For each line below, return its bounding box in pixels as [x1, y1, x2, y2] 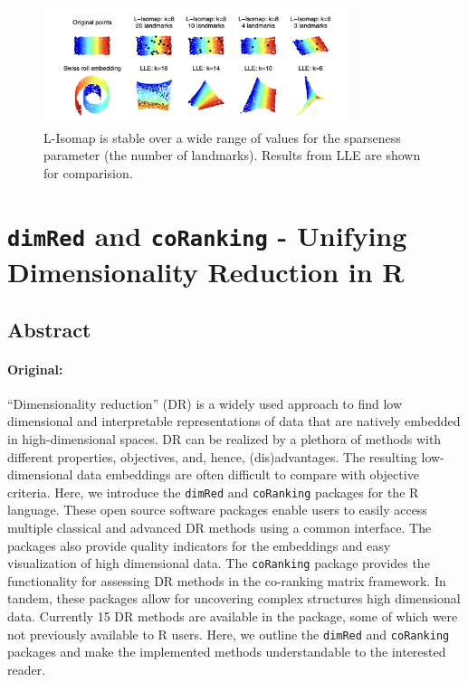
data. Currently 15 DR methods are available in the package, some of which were [7, 607, 458, 626]
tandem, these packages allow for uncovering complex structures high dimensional [7, 589, 461, 608]
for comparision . [43, 163, 133, 182]
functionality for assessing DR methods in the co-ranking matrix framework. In [7, 571, 446, 590]
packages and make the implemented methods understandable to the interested [7, 642, 446, 661]
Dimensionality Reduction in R [7, 253, 405, 290]
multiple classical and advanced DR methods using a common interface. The [7, 518, 432, 537]
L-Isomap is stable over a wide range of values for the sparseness [43, 128, 401, 147]
